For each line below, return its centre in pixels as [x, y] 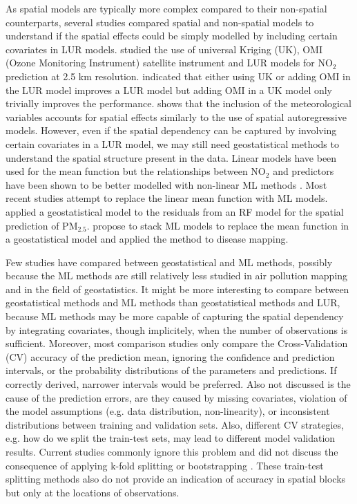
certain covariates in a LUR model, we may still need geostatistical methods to [172, 143]
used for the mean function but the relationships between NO [136, 171]
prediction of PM [42, 225]
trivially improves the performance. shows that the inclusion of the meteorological [179, 103]
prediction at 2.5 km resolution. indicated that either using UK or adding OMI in [178, 76]
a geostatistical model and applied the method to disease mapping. [147, 239]
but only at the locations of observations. [93, 492]
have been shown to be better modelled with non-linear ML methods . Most [166, 184]
